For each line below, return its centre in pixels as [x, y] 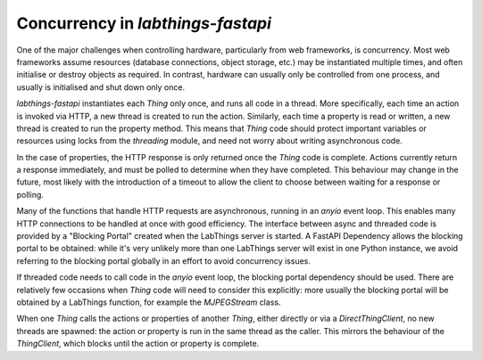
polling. [30, 194]
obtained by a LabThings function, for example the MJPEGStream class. [149, 302]
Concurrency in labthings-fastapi [144, 23]
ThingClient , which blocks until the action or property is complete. [138, 344]
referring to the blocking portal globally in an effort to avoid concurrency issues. [164, 261]
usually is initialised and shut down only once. [101, 87]
